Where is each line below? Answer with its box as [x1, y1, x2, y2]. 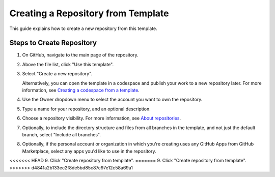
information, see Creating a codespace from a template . [22, 87, 140, 94]
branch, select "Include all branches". [22, 131, 101, 137]
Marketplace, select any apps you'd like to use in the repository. [22, 148, 156, 154]
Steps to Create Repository [9, 39, 97, 47]
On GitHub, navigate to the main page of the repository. [22, 52, 139, 58]
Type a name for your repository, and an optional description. [22, 106, 151, 112]
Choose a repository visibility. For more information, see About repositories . [22, 115, 181, 122]
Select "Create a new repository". [22, 71, 93, 77]
